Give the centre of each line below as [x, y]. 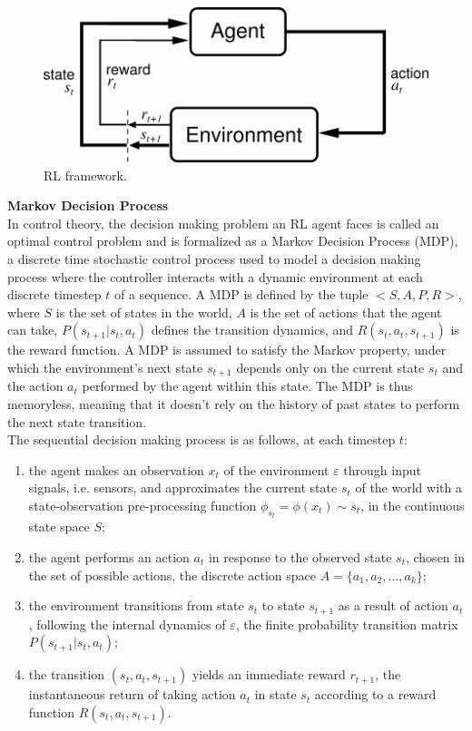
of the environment [276, 469]
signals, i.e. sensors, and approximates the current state [183, 487]
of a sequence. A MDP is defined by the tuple [241, 294]
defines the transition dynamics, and [252, 330]
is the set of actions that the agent [346, 312]
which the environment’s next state [105, 367]
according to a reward [375, 694]
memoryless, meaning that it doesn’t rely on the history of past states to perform [234, 403]
